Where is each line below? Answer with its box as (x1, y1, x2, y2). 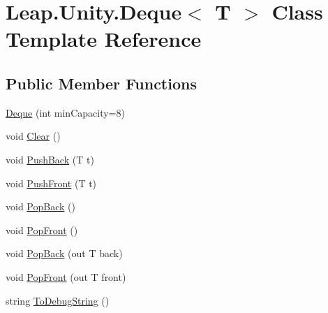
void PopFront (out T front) (6, 269, 126, 284)
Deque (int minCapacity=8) (6, 105, 125, 119)
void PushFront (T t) (6, 175, 97, 190)
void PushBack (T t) (6, 152, 94, 166)
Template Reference (6, 24, 202, 53)
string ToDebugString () (6, 293, 110, 307)
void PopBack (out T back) (6, 246, 123, 261)
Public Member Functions (6, 72, 197, 94)
